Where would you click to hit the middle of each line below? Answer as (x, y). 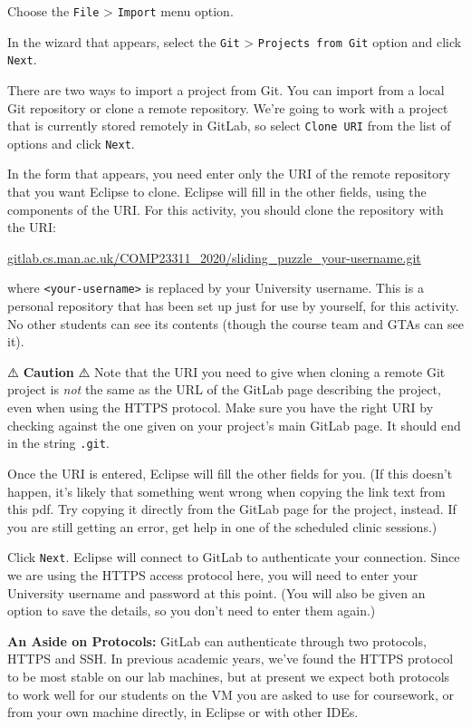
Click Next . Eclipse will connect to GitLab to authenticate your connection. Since (234, 557)
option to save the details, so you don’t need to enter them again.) (192, 611)
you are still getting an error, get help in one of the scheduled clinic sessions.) (222, 526)
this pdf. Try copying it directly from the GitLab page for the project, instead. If (232, 509)
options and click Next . (71, 143)
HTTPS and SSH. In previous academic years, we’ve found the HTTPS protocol (231, 659)
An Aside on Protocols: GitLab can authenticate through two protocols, (217, 640)
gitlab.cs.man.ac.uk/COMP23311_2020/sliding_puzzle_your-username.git (214, 257)
